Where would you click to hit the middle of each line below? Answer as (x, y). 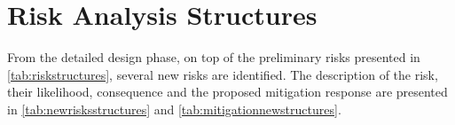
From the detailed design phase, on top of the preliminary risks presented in (214, 57)
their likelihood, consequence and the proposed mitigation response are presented (227, 92)
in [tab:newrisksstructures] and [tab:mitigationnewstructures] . (174, 109)
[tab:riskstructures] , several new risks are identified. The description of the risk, (223, 74)
